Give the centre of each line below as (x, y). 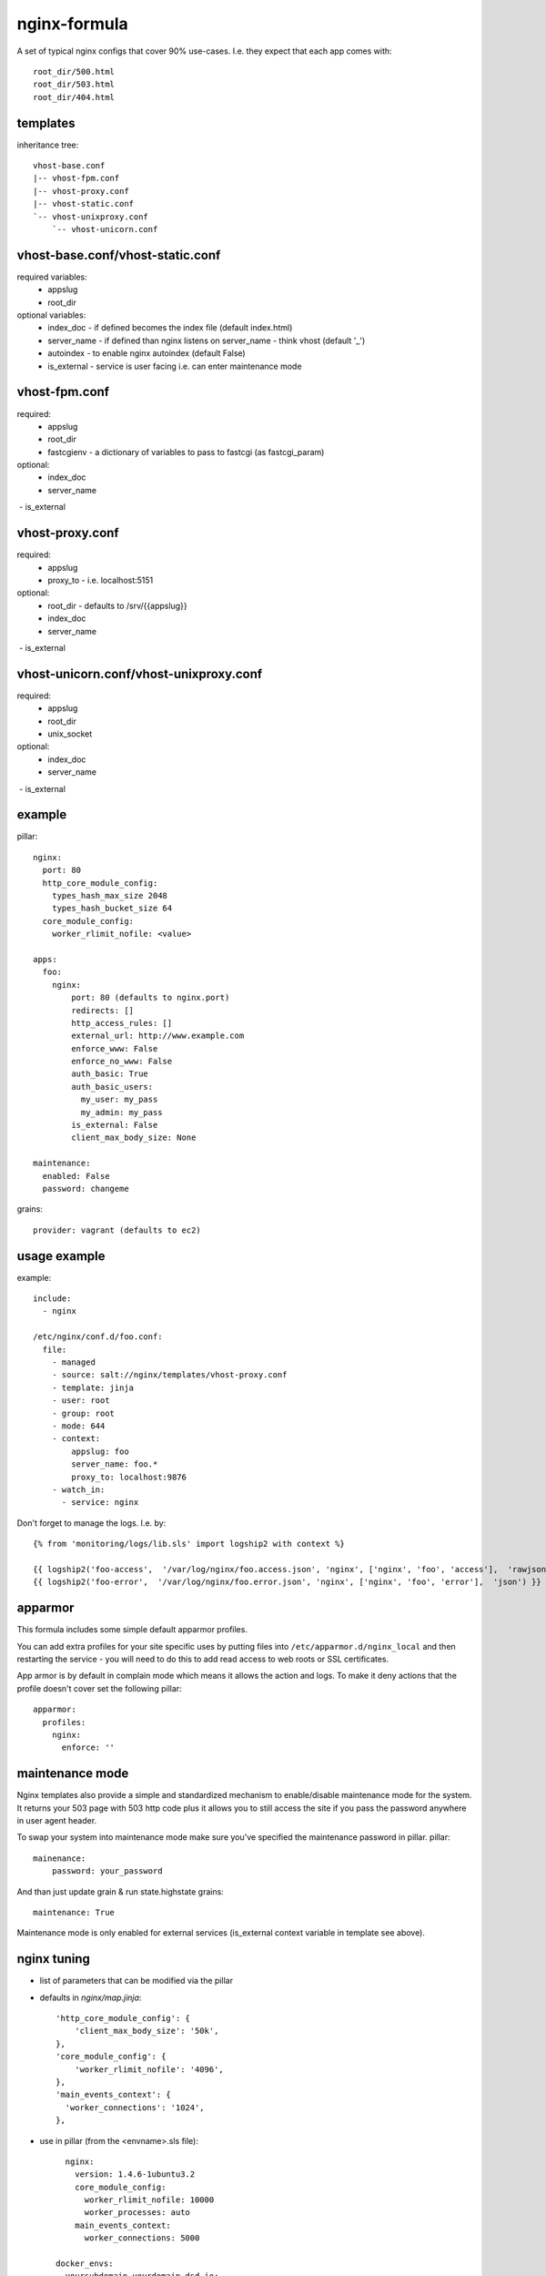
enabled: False (76, 1176)
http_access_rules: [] (122, 1023)
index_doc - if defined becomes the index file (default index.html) (170, 328)
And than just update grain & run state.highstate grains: (121, 1891)
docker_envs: (85, 2264)
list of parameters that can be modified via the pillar (136, 1981)
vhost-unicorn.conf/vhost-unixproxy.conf (140, 674)
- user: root (81, 1401)
